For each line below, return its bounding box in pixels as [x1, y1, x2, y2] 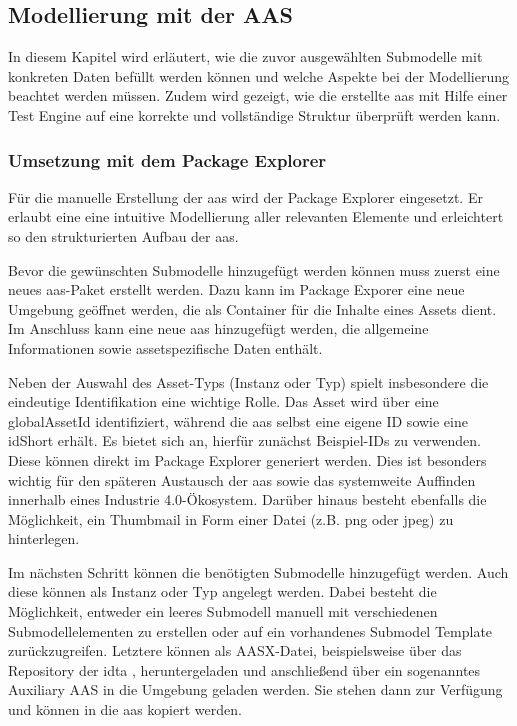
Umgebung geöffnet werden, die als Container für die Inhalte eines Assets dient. [8, 298, 497, 319]
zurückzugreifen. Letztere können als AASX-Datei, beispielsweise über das [8, 640, 462, 661]
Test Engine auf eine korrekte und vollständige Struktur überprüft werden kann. [8, 104, 501, 125]
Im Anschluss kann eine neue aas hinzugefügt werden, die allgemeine [8, 318, 429, 339]
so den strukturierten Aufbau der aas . [8, 225, 239, 246]
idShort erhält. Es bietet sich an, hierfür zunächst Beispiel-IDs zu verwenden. [8, 430, 481, 451]
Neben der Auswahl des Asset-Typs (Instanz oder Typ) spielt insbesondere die [8, 371, 489, 392]
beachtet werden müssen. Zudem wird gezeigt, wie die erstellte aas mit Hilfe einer [8, 85, 508, 106]
